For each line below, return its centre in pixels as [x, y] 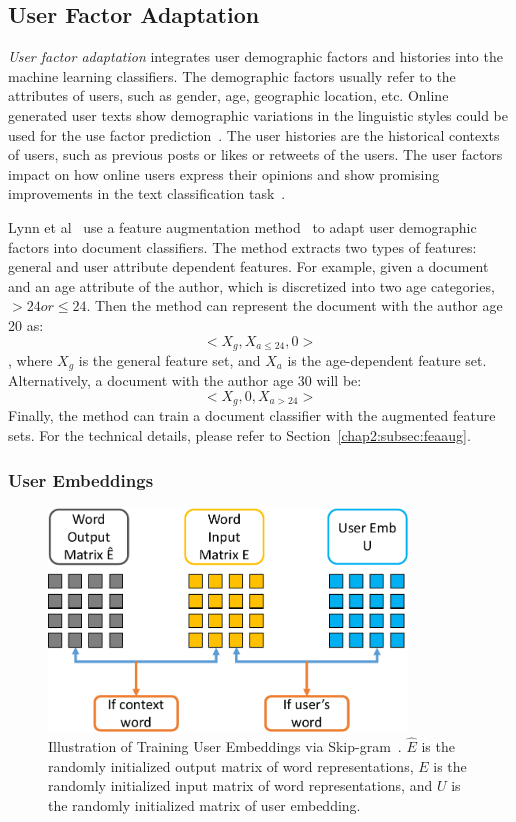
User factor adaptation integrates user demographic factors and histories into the [255, 56]
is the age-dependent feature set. [387, 359]
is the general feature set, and [169, 359]
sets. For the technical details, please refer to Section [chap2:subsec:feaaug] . [239, 435]
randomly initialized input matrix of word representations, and [240, 785]
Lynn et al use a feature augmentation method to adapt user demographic [242, 226]
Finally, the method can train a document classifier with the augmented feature [252, 415]
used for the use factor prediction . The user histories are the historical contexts [254, 134]
